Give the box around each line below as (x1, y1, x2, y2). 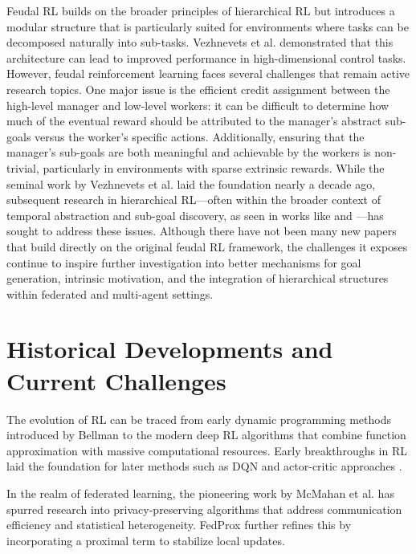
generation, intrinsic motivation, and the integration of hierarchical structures (6, 270, 389, 287)
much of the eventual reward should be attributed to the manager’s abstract (6, 112, 382, 129)
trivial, (6, 159, 39, 176)
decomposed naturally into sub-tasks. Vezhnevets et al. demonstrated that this (6, 34, 394, 51)
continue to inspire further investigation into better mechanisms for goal (6, 254, 361, 271)
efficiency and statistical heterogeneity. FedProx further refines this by (6, 516, 352, 533)
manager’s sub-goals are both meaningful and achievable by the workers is (6, 144, 371, 161)
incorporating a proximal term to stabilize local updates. (6, 532, 285, 548)
